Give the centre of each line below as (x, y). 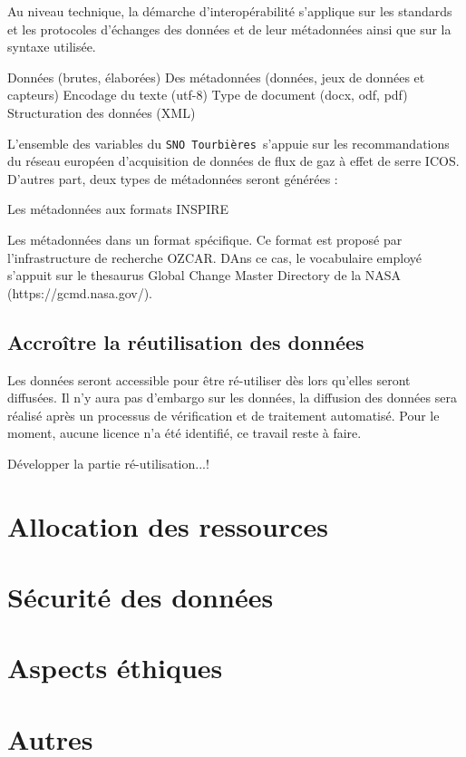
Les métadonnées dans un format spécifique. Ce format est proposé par (205, 239)
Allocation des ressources (168, 525)
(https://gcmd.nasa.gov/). (80, 292)
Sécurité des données (141, 597)
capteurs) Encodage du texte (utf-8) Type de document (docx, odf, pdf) (208, 95)
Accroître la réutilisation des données (186, 341)
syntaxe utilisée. (52, 47)
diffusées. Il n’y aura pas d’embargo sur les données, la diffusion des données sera (232, 398)
